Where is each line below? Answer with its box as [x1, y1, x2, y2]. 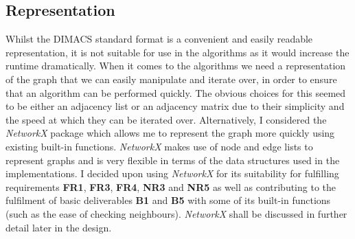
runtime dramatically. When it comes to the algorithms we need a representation [5, 58, 346, 73]
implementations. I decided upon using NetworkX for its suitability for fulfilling [5, 166, 339, 181]
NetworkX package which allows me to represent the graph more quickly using [5, 126, 335, 140]
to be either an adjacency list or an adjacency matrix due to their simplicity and [5, 99, 345, 113]
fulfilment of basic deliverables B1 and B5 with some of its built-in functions [5, 193, 331, 207]
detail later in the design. [5, 220, 112, 234]
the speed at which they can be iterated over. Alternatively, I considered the [5, 112, 327, 126]
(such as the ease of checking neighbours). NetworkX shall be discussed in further [5, 206, 347, 220]
